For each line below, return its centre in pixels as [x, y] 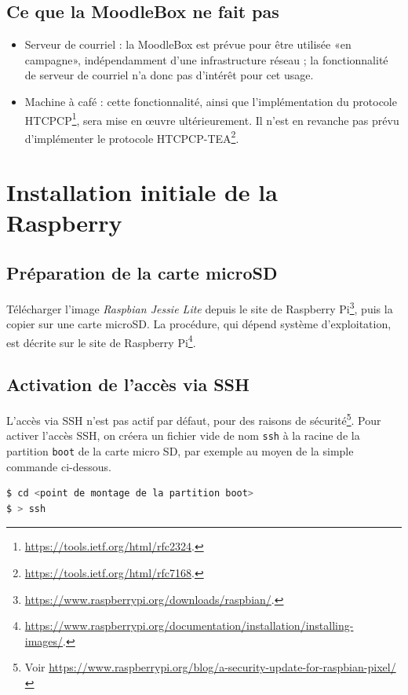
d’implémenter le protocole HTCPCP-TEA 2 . [132, 137]
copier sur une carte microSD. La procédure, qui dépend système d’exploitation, [199, 324]
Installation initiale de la [142, 192]
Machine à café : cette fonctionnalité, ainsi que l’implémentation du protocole [211, 101]
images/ [44, 640]
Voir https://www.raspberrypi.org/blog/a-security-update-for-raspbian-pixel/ [210, 667]
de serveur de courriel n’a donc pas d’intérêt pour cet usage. [169, 75]
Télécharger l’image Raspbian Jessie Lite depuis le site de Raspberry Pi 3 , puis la [200, 307]
